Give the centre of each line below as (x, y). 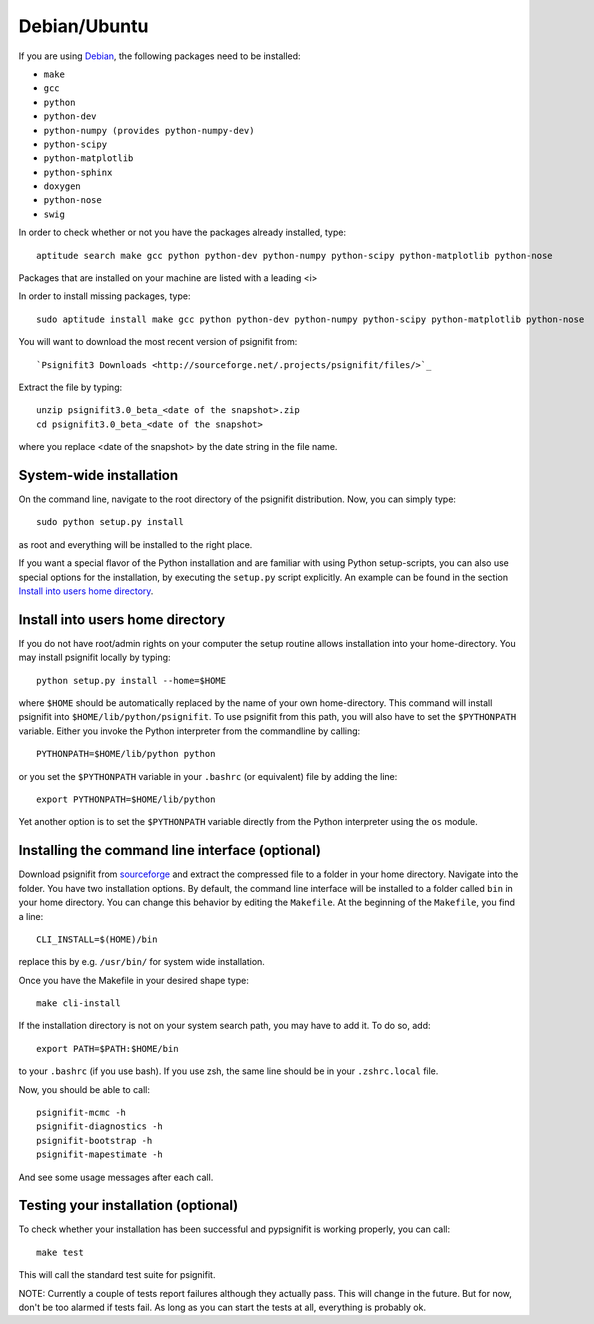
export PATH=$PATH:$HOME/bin (107, 1048)
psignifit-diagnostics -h (100, 1126)
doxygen (62, 186)
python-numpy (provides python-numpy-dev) (149, 130)
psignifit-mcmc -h (81, 1113)
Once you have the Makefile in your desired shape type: (133, 980)
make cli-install (78, 1003)
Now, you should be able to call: (84, 1089)
